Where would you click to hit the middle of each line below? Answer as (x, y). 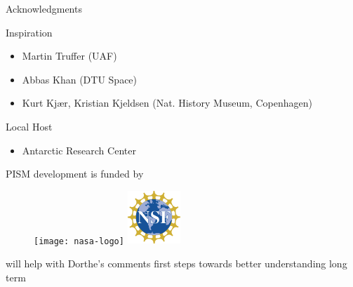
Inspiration (29, 32)
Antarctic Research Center (79, 150)
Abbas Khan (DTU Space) (80, 79)
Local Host (29, 126)
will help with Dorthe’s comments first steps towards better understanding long (176, 263)
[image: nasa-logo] (79, 241)
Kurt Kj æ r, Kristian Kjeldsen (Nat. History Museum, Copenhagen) (167, 103)
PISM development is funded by (75, 174)
